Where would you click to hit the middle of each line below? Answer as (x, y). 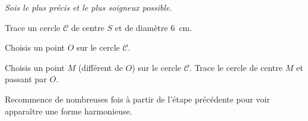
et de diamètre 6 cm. (154, 27)
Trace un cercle (33, 27)
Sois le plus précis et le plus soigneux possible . (88, 7)
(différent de (101, 67)
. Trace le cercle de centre (236, 67)
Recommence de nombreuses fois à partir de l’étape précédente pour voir (138, 99)
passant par (26, 79)
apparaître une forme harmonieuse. (69, 111)
